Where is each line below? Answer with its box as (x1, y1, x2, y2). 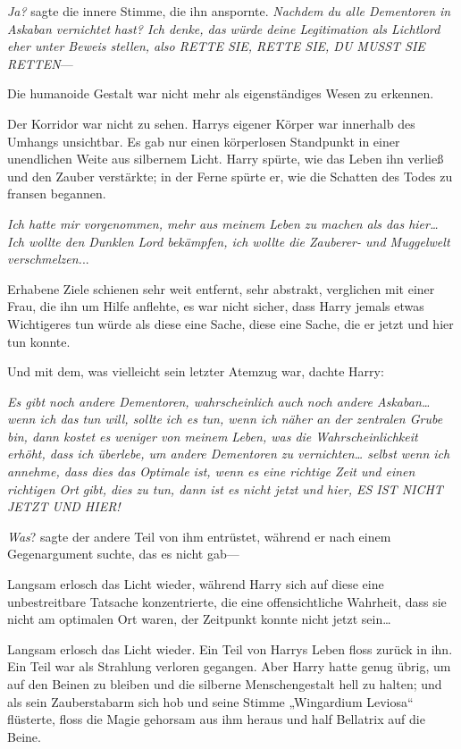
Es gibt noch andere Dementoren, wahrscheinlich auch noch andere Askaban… (7, 391, 431, 410)
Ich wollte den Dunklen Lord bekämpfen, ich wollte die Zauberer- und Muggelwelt (7, 231, 450, 250)
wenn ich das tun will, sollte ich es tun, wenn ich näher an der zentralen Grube (7, 409, 443, 428)
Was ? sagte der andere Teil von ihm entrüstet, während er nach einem (7, 526, 391, 545)
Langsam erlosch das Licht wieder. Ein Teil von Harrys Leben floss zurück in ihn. (7, 639, 453, 658)
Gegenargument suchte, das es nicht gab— (7, 544, 239, 563)
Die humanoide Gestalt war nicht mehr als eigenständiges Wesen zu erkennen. (7, 84, 434, 103)
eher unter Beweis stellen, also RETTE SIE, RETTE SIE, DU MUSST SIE (7, 37, 425, 55)
